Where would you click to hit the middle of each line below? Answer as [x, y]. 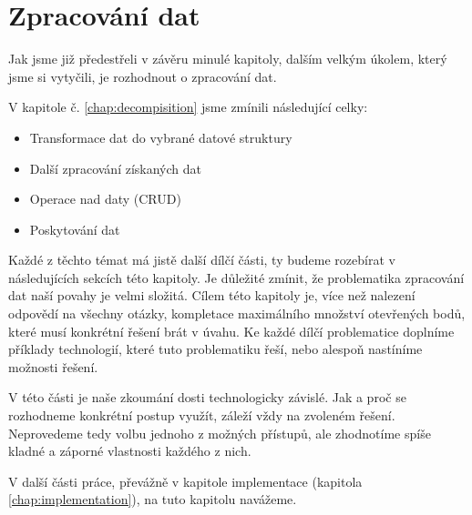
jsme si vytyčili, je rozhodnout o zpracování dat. [143, 76]
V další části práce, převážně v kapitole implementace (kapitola [185, 481]
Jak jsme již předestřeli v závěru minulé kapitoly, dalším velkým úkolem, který [228, 59]
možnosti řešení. [53, 366]
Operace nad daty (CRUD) [105, 199]
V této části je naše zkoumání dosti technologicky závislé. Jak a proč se [207, 397]
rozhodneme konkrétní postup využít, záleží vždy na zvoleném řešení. [202, 415]
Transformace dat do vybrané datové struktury [161, 137]
